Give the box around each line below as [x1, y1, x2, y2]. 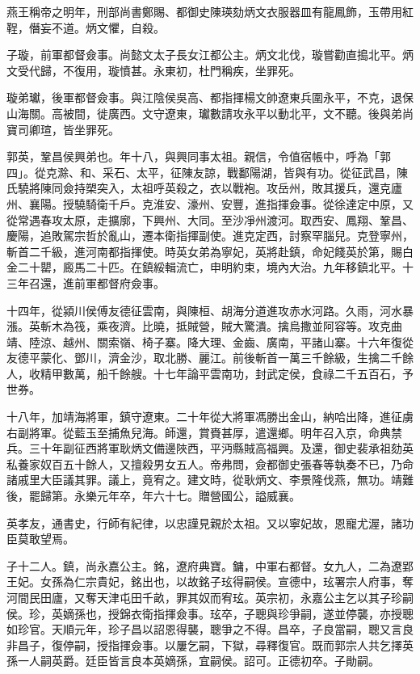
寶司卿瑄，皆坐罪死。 [6, 120, 120, 137]
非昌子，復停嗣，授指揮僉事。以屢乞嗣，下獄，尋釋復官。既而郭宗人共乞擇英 [6, 636, 414, 653]
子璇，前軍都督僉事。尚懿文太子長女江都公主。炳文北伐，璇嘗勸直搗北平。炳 [6, 46, 414, 63]
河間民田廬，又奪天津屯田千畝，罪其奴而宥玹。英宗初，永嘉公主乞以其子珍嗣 [6, 589, 414, 605]
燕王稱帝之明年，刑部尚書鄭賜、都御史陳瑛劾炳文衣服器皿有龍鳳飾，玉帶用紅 [6, 3, 414, 19]
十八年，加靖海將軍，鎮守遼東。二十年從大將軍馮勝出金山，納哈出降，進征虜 [6, 408, 414, 425]
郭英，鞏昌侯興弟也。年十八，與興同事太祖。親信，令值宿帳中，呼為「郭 [6, 148, 391, 165]
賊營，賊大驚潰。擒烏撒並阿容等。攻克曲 [187, 318, 402, 335]
